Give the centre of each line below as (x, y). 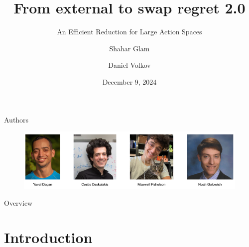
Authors (16, 119)
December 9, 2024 (129, 81)
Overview (18, 202)
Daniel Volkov (129, 65)
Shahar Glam (129, 48)
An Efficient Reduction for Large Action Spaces (129, 32)
